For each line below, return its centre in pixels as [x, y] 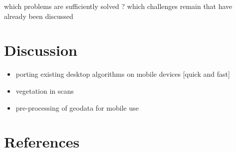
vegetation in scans [45, 90]
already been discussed [39, 16]
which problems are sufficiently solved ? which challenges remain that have [118, 6]
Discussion [41, 50]
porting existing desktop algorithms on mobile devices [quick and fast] [123, 74]
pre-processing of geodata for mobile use [77, 107]
